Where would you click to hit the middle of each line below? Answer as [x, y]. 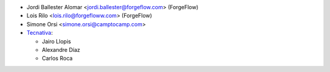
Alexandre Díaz [61, 49]
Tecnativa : [40, 33]
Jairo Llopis [57, 41]
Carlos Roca [57, 59]
